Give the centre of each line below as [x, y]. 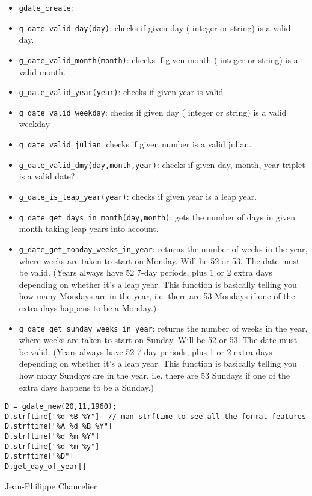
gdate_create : [46, 7]
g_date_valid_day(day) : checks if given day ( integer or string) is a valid [155, 27]
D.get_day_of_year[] [46, 467]
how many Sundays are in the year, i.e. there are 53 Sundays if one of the [154, 375]
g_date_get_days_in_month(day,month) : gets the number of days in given [157, 216]
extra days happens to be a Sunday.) [87, 387]
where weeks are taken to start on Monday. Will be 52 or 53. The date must [159, 260]
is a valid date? [47, 176]
